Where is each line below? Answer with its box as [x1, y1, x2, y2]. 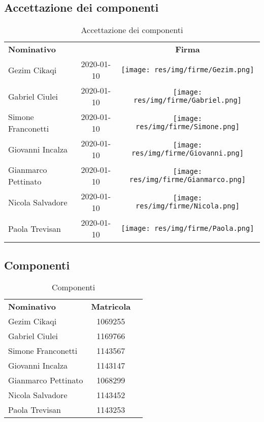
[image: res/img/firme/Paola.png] [121, 224, 254, 233]
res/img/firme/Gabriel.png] [134, 96, 242, 105]
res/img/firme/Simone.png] [136, 123, 240, 131]
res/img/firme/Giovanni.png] [131, 149, 244, 158]
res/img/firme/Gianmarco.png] [129, 175, 246, 184]
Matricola [91, 300, 131, 313]
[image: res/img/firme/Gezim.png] [121, 66, 254, 74]
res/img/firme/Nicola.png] [136, 202, 240, 210]
